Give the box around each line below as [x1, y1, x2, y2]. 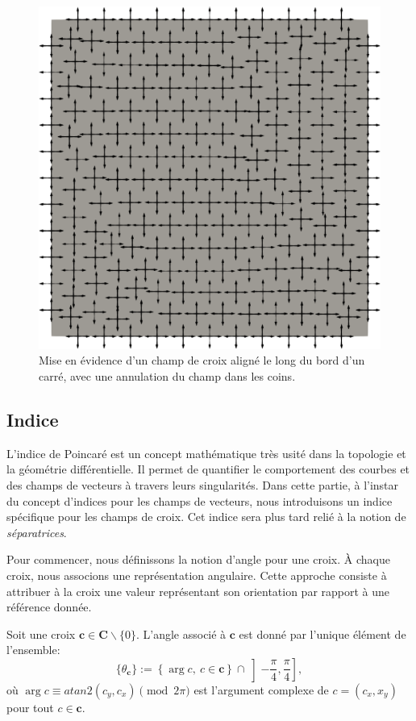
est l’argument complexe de [193, 681, 329, 698]
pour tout [6, 698, 54, 715]
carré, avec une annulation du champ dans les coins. [39, 368, 296, 385]
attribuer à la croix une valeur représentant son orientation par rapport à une [6, 582, 390, 599]
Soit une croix [6, 625, 76, 642]
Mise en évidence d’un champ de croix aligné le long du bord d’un [39, 352, 365, 369]
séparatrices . [6, 523, 67, 540]
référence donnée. [6, 598, 92, 615]
